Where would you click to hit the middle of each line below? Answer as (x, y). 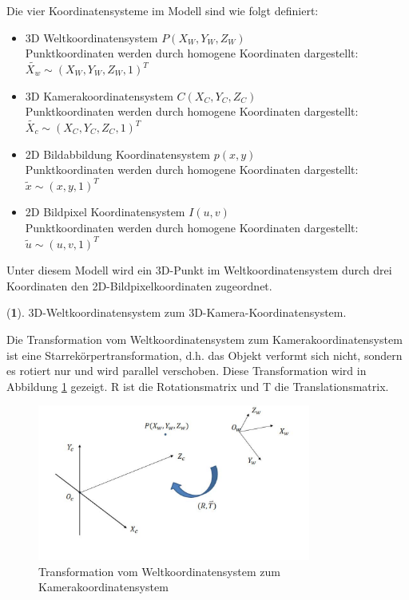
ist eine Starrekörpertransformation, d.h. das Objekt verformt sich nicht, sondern (204, 355)
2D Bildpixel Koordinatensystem (105, 212)
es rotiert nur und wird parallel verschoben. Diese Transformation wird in (187, 371)
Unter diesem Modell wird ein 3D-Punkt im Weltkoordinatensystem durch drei (199, 270)
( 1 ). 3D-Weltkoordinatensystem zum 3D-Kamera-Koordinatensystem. (177, 312)
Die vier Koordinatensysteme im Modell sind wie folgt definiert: (163, 10)
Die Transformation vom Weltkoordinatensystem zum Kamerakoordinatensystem (204, 339)
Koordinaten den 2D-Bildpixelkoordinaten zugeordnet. (139, 285)
